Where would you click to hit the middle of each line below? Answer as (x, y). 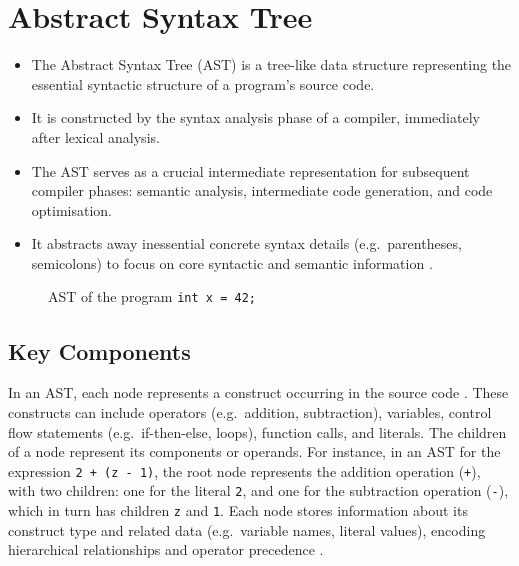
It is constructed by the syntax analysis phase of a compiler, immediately (255, 117)
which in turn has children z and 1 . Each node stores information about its (238, 510)
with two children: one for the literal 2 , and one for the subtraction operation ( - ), (258, 490)
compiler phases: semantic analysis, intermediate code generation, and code (262, 190)
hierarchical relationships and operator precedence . (166, 549)
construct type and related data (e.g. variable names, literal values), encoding (247, 529)
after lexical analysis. (95, 136)
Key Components (99, 350)
